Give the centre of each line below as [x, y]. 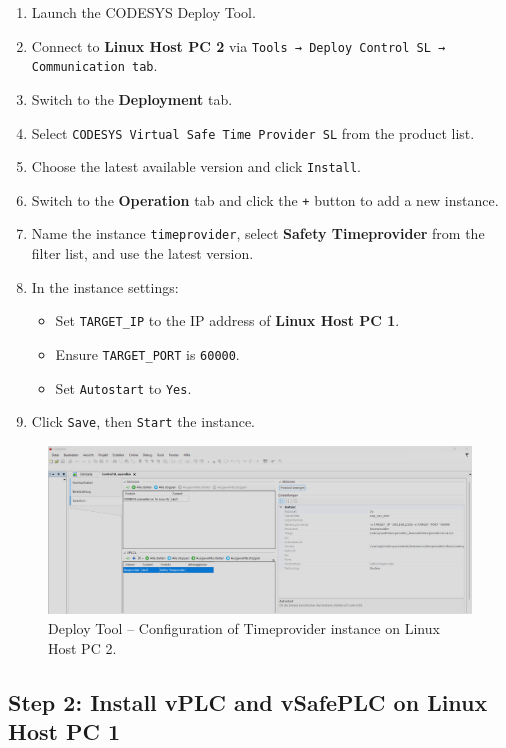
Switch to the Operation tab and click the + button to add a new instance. [265, 199]
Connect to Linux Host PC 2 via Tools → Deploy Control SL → [238, 45]
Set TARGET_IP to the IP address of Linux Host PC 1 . [227, 320]
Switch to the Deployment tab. [132, 98]
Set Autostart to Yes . [123, 387]
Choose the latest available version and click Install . [196, 166]
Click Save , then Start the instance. [143, 421]
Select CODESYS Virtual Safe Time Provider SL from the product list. [253, 132]
